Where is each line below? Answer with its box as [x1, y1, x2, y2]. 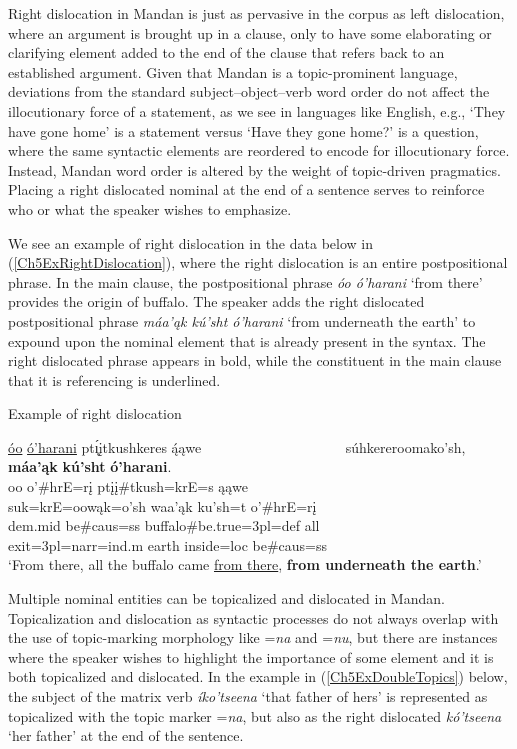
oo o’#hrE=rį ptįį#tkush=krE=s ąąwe [8, 476, 248, 497]
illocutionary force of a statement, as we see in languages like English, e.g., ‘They [8, 100, 506, 121]
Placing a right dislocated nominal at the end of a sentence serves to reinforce [8, 179, 485, 200]
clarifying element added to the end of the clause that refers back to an [8, 42, 445, 63]
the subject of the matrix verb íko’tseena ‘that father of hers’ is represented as [8, 686, 488, 706]
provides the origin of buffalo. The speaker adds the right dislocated [8, 291, 425, 312]
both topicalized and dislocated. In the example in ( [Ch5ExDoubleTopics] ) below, [8, 666, 508, 687]
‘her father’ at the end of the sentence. [8, 725, 244, 746]
